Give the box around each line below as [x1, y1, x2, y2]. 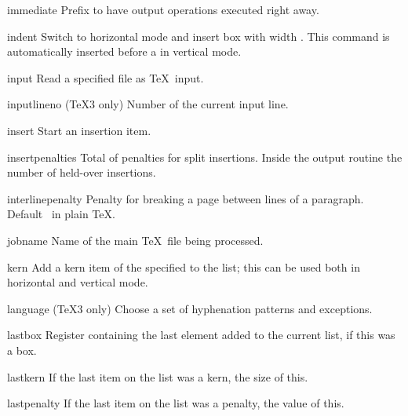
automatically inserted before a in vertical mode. [7, 43, 242, 60]
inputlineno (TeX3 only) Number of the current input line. [7, 96, 289, 112]
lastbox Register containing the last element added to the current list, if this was [7, 327, 395, 343]
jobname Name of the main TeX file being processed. [7, 232, 264, 248]
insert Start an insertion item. [7, 122, 151, 138]
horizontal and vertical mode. [7, 274, 148, 290]
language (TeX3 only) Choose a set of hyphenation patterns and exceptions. [7, 300, 373, 316]
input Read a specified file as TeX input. [7, 69, 204, 86]
